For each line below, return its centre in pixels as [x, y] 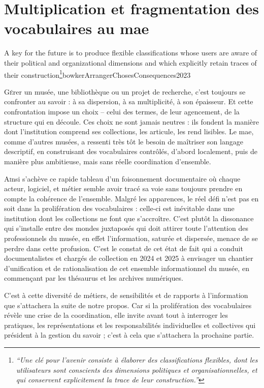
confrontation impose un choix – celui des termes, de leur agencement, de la [122, 111]
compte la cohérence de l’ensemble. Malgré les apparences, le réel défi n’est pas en [131, 198]
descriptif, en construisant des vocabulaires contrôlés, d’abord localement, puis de [131, 151]
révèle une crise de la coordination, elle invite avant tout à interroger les [116, 315]
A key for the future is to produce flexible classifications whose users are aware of [131, 53]
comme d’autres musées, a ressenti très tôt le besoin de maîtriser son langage [124, 141]
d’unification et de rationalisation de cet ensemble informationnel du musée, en [127, 268]
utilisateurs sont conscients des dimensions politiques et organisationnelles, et [137, 369]
